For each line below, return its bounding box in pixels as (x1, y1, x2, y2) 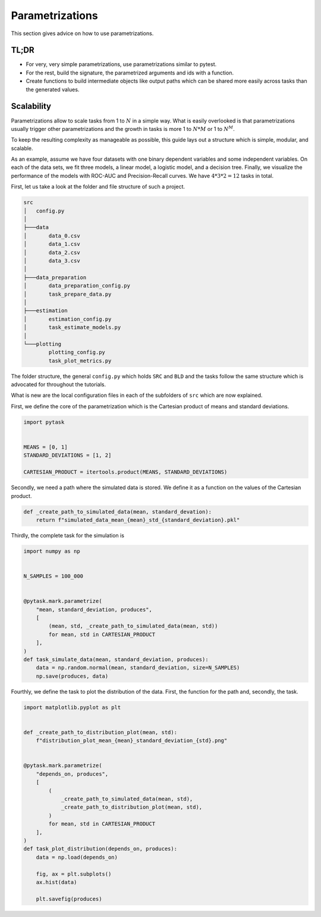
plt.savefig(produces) (36, 896, 102, 902)
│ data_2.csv (23, 249, 80, 256)
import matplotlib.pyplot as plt (23, 704, 121, 711)
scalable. (11, 145, 33, 152)
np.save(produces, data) (36, 672, 109, 680)
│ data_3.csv (23, 257, 80, 264)
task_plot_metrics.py (48, 357, 112, 364)
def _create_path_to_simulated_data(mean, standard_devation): (23, 508, 212, 515)
